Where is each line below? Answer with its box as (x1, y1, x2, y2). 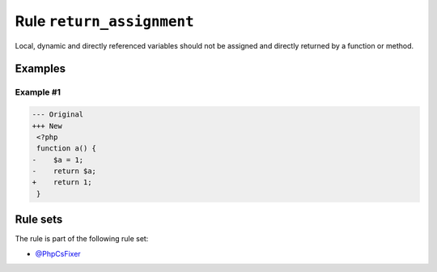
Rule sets (15, 213, 63, 227)
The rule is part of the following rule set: (15, 234, 149, 244)
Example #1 (15, 87, 61, 98)
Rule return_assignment (15, 12, 194, 30)
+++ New (32, 121, 62, 130)
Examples (15, 62, 66, 76)
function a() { (36, 144, 97, 153)
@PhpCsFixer (35, 249, 81, 258)
